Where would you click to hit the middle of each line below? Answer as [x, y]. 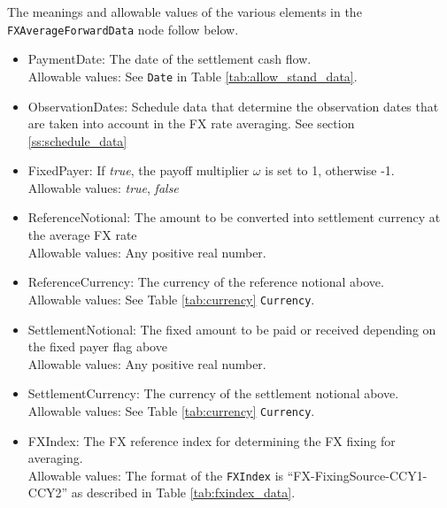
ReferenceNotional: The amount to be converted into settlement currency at [234, 217]
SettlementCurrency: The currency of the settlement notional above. [213, 393]
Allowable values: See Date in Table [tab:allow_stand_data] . [193, 76]
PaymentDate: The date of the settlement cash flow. [170, 59]
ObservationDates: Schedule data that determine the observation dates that [233, 106]
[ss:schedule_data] [77, 140]
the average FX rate [82, 235]
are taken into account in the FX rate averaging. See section [191, 123]
